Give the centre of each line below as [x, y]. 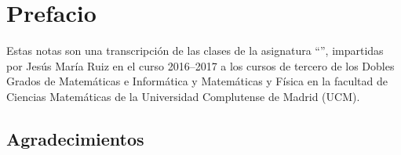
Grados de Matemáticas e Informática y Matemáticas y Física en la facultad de [197, 81]
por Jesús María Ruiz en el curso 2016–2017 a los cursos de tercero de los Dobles [200, 65]
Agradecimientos [75, 138]
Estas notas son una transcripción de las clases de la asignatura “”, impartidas [195, 50]
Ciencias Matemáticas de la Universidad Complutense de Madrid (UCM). [183, 96]
